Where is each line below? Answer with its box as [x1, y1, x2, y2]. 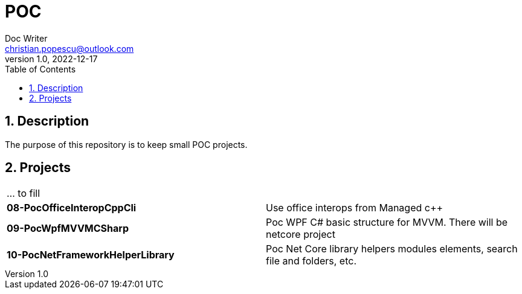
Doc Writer [5, 33, 48, 43]
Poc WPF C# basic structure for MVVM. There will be [266, 216, 508, 229]
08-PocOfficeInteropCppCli [7, 202, 137, 214]
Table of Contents [5, 63, 76, 74]
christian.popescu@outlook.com [5, 43, 134, 54]
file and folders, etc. [266, 255, 357, 267]
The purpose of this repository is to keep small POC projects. [5, 139, 248, 150]
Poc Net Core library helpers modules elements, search [266, 243, 518, 255]
